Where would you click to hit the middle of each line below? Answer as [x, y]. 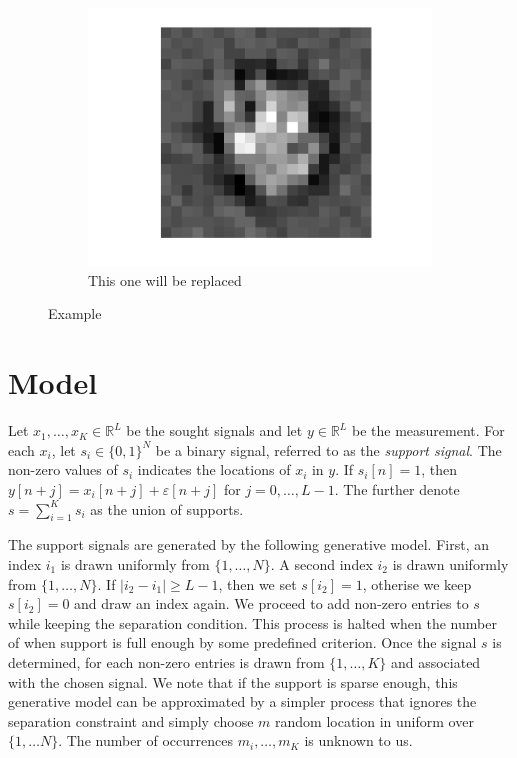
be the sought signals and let [214, 430]
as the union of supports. [167, 508]
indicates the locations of [214, 469]
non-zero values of [63, 469]
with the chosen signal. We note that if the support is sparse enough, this [233, 681]
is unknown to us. [358, 740]
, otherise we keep [417, 583]
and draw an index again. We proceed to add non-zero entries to [271, 603]
